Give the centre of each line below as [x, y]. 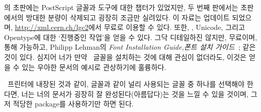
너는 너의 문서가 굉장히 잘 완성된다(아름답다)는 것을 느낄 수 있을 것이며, [135, 94]
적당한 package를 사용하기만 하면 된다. [73, 104]
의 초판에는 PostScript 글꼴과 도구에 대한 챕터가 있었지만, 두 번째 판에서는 [121, 7]
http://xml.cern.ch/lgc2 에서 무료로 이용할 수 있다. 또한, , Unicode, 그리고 [130, 27]
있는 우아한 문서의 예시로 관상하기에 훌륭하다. [94, 67]
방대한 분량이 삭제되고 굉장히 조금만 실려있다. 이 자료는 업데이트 [128, 17]
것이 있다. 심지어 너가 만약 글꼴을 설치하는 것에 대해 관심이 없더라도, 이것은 [125, 57]
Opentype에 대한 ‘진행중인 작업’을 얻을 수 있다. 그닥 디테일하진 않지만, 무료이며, [131, 37]
